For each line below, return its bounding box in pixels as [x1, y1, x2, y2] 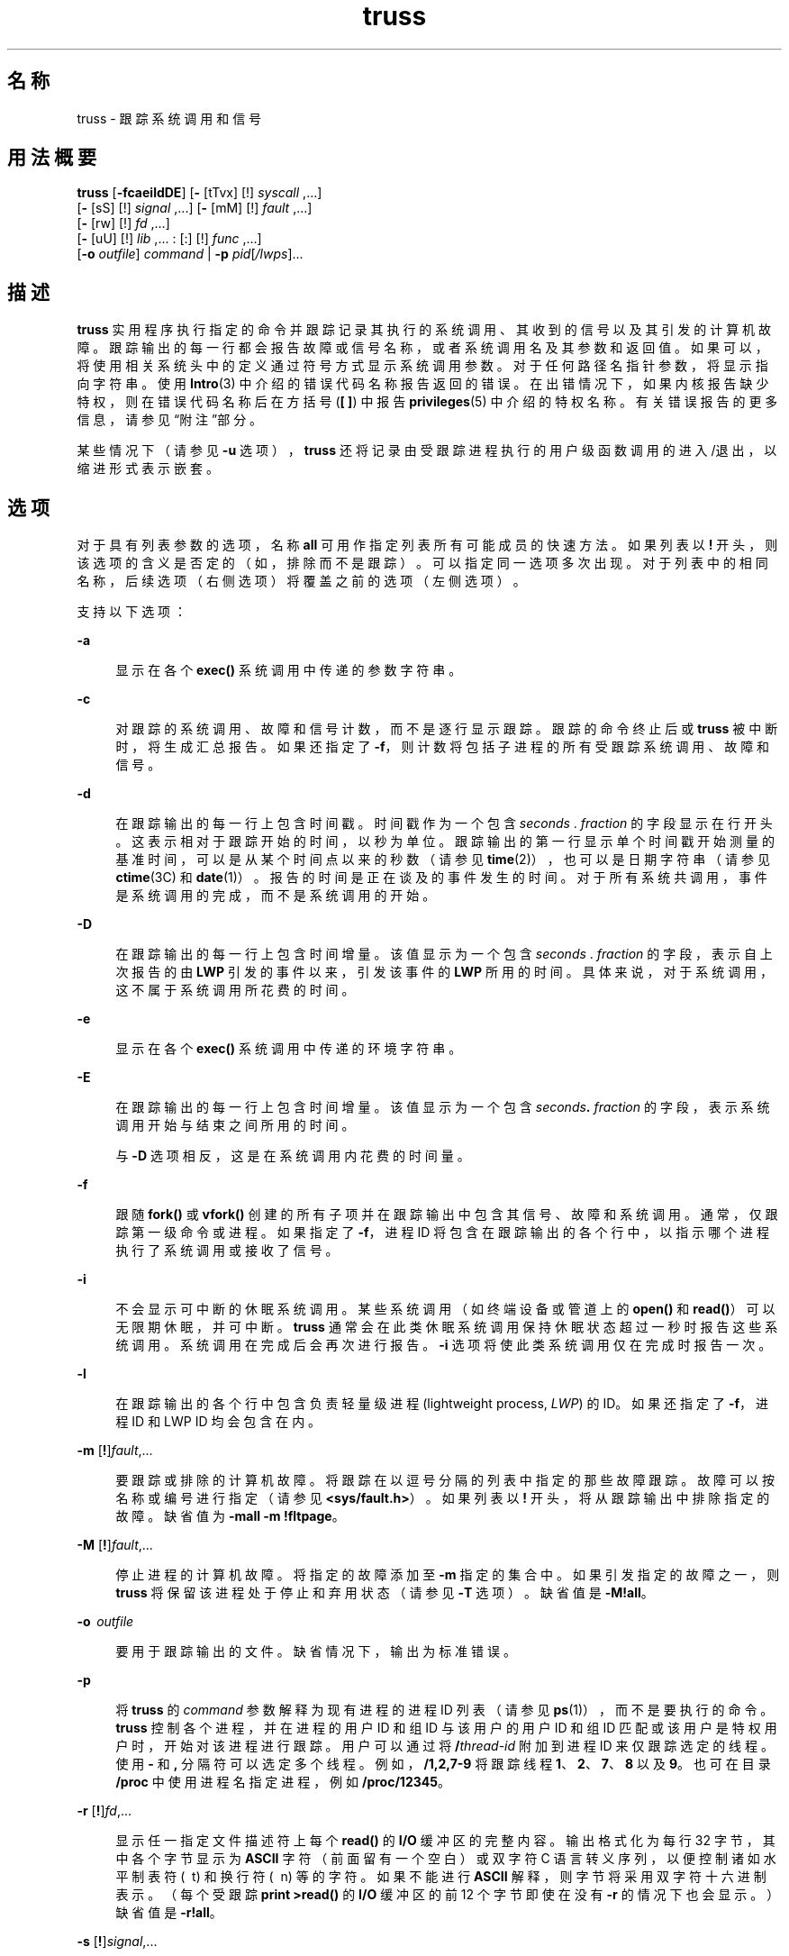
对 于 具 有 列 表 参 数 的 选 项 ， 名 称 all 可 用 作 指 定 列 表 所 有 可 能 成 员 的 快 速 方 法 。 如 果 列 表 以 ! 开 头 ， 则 [77, 537, 778, 553]
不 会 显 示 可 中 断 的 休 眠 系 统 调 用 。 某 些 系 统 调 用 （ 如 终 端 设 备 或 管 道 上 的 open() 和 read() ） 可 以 [115, 1301, 775, 1317]
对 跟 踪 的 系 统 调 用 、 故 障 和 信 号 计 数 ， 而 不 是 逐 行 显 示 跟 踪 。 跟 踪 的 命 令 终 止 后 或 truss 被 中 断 [115, 721, 778, 737]
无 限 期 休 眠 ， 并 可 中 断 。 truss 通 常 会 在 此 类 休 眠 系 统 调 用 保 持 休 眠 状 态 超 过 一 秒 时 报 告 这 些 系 [115, 1319, 778, 1335]
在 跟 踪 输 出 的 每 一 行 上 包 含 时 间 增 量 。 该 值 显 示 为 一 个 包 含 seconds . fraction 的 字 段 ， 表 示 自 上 [115, 946, 773, 962]
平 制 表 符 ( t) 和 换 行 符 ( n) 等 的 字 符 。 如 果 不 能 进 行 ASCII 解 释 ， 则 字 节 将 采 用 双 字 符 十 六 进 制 [115, 1869, 766, 1885]
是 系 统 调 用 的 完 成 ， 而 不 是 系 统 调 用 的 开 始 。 [115, 887, 436, 904]
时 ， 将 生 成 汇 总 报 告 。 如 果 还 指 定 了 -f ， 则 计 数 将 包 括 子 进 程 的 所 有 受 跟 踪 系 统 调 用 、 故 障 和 [115, 739, 770, 755]
